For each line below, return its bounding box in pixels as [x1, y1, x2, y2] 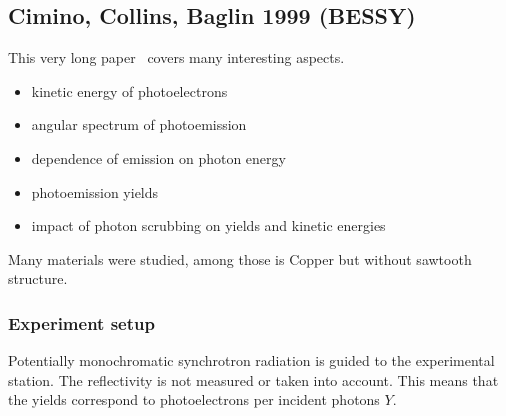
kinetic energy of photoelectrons [31, 80, 228, 101]
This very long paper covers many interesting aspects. [8, 47, 345, 68]
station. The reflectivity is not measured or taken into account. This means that [8, 369, 499, 390]
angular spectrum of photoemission [31, 114, 247, 135]
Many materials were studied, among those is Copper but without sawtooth [8, 248, 472, 269]
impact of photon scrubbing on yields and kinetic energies [31, 215, 386, 236]
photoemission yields [31, 181, 159, 202]
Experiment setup [8, 310, 155, 335]
